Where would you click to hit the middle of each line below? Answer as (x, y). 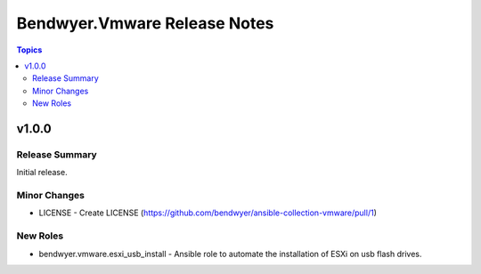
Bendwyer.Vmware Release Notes (145, 23)
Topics (29, 50)
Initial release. (42, 173)
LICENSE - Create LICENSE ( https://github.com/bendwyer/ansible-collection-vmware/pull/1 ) (208, 213)
